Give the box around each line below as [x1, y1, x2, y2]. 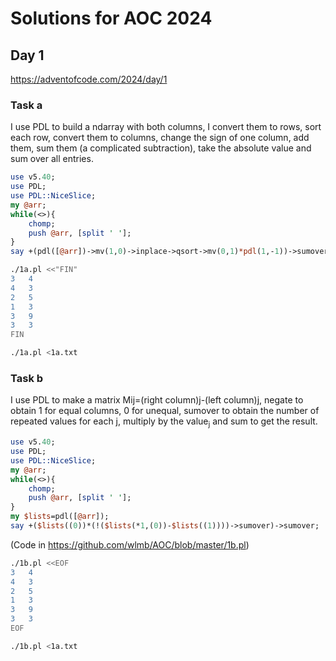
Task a [10, 98, 43, 112]
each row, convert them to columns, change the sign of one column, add [10, 132, 310, 144]
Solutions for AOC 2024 [10, 7, 213, 30]
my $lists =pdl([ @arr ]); [10, 512, 110, 522]
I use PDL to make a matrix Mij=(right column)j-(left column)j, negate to [10, 394, 304, 406]
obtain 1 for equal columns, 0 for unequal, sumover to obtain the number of [10, 405, 320, 417]
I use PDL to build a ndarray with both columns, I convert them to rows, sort [10, 121, 322, 133]
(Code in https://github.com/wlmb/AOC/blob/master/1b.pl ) [10, 538, 250, 551]
